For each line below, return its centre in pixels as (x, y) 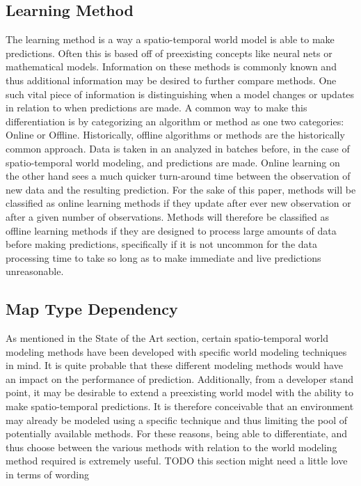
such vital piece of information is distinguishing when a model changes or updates (180, 94)
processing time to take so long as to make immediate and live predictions (163, 257)
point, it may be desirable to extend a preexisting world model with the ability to (180, 392)
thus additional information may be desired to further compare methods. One (171, 80)
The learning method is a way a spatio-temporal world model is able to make (170, 39)
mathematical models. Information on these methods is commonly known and (171, 66)
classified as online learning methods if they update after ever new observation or (178, 203)
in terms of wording (47, 475)
